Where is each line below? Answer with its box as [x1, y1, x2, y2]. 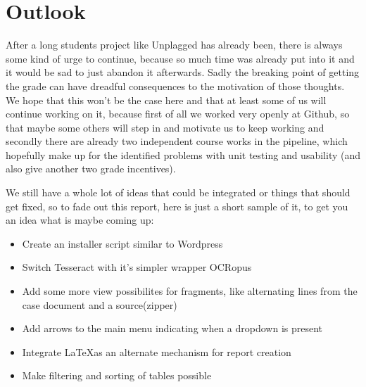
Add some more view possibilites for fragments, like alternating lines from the [22, 284, 358, 298]
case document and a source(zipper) [22, 297, 177, 312]
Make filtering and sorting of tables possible [22, 368, 212, 383]
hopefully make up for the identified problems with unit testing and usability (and [6, 147, 360, 162]
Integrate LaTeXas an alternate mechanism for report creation [22, 344, 291, 359]
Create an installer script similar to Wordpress [22, 236, 223, 250]
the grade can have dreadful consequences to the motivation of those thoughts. [6, 78, 345, 93]
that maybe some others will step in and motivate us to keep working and [6, 120, 324, 134]
